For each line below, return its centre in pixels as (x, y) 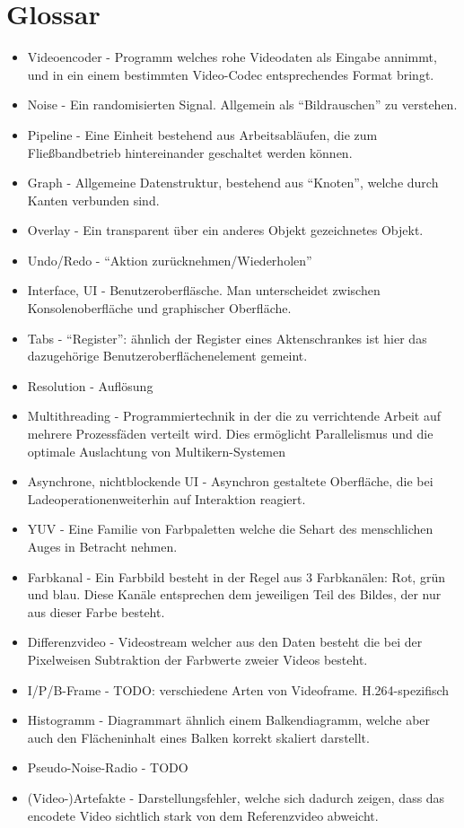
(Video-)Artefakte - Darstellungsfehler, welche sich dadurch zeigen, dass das (236, 797)
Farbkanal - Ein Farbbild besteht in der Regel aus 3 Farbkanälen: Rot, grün (236, 576)
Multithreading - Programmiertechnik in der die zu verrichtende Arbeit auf (234, 416)
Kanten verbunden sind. (93, 200)
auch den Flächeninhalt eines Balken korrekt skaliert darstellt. (198, 737)
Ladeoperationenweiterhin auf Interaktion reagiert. (166, 498)
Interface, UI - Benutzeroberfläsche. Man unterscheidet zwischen (204, 290)
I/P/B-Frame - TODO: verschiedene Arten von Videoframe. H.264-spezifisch (238, 689)
